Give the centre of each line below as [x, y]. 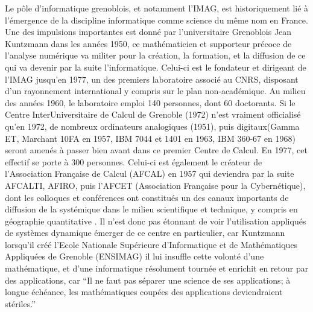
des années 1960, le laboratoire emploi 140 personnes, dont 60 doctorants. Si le [150, 102]
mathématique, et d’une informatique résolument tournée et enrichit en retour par [157, 268]
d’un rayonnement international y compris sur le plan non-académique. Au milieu [155, 91]
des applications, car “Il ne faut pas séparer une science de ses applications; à [148, 280]
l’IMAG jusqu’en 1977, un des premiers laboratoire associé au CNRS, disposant [152, 79]
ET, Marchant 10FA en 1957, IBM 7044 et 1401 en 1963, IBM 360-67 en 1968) [150, 138]
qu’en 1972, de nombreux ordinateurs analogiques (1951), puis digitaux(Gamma [152, 126]
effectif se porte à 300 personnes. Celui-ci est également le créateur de [134, 161]
